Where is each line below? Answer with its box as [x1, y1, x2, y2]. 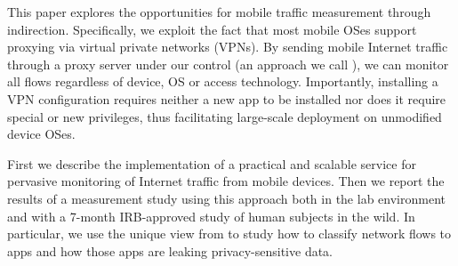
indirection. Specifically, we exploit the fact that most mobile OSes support [7, 20, 417, 38]
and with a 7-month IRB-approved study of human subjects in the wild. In [7, 206, 415, 225]
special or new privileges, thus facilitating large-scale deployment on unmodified [7, 107, 442, 125]
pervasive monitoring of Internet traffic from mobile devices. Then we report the [7, 172, 445, 190]
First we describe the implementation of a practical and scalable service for [7, 154, 416, 173]
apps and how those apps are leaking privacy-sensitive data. [7, 241, 333, 260]
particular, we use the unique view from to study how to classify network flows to [7, 224, 452, 243]
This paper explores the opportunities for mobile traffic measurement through [7, 3, 431, 20]
